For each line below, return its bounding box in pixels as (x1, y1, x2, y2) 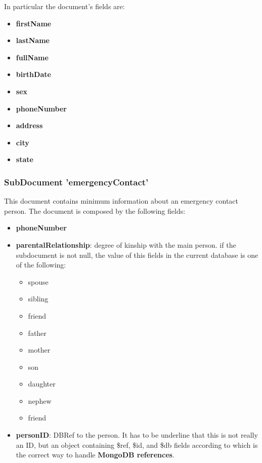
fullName (16, 52, 49, 62)
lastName (16, 35, 50, 46)
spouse (28, 276, 49, 287)
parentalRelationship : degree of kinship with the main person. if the (16, 239, 236, 250)
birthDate (16, 69, 51, 80)
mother (28, 344, 51, 355)
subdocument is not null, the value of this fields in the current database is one (16, 249, 258, 260)
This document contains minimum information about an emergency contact (4, 196, 239, 206)
